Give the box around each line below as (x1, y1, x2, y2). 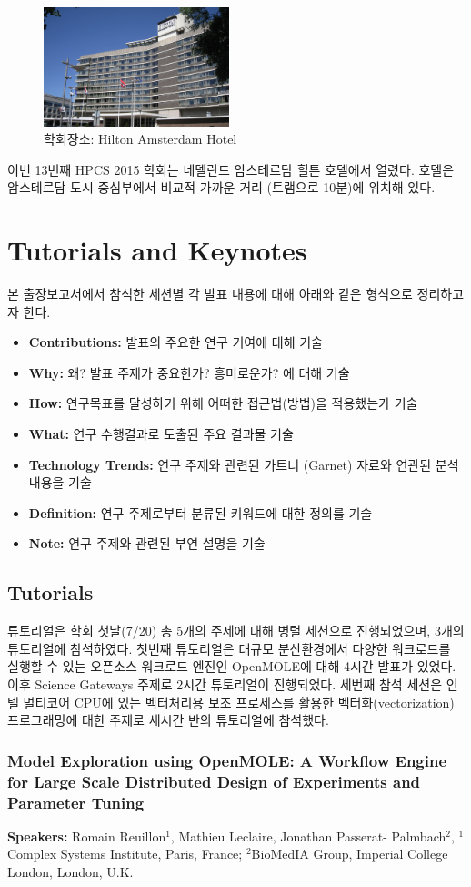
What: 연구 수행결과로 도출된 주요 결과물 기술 (28, 424, 294, 443)
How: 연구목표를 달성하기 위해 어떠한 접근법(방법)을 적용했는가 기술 (28, 393, 418, 413)
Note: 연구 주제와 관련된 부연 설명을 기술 (28, 534, 266, 553)
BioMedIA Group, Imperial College (251, 844, 448, 863)
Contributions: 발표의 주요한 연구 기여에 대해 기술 (28, 332, 323, 352)
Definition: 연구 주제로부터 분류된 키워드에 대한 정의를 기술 (28, 503, 373, 522)
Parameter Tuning (7, 790, 145, 813)
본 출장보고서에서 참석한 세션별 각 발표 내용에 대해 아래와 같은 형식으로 (7, 284, 413, 303)
